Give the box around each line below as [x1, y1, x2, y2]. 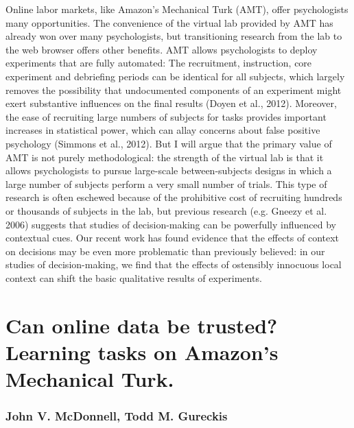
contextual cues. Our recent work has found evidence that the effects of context [5, 230, 340, 245]
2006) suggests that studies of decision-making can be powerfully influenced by [5, 217, 336, 231]
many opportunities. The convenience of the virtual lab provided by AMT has [5, 15, 333, 29]
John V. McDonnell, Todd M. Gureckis [5, 407, 228, 425]
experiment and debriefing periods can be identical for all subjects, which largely [5, 69, 345, 83]
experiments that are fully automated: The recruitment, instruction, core [5, 56, 312, 70]
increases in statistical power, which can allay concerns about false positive [5, 123, 320, 137]
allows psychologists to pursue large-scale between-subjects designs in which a [5, 163, 332, 178]
